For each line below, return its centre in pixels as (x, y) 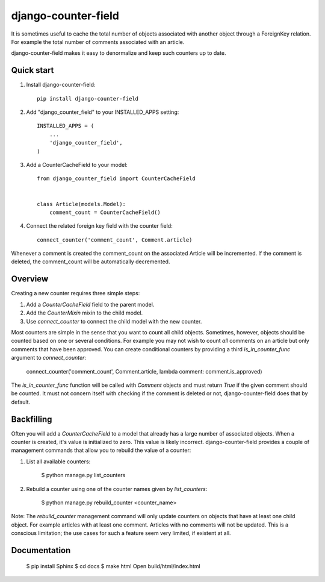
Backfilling (32, 419)
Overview (30, 279)
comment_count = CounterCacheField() (105, 212)
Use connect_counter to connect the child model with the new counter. (114, 321)
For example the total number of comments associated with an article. (98, 42)
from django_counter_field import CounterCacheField (116, 179)
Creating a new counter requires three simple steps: (76, 293)
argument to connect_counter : (49, 358)
